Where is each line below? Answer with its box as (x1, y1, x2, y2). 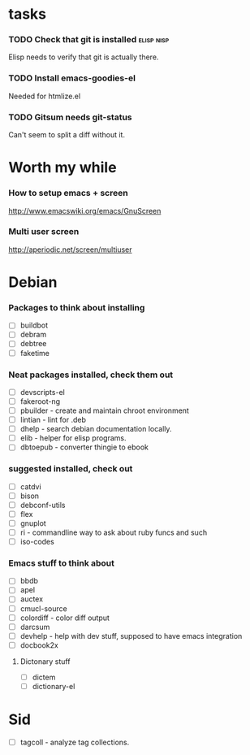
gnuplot (19, 518, 46, 528)
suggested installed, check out (8, 463, 133, 475)
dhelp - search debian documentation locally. (19, 424, 172, 434)
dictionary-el (32, 681, 75, 691)
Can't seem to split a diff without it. (8, 130, 126, 140)
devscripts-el (19, 387, 65, 397)
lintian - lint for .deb (19, 415, 87, 425)
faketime (19, 348, 50, 358)
